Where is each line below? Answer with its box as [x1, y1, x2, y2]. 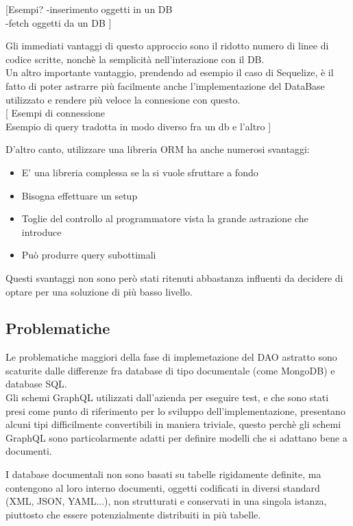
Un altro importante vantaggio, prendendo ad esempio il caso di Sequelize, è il [5, 65, 334, 80]
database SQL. [5, 376, 67, 391]
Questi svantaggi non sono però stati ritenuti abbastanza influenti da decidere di [5, 270, 343, 285]
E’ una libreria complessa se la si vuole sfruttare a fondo [21, 165, 258, 179]
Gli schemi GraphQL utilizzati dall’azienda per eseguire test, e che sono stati [5, 390, 329, 405]
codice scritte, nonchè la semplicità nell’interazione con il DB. [5, 51, 265, 66]
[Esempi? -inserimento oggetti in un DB [5, 2, 173, 16]
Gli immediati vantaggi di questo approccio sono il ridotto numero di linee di [5, 38, 329, 53]
